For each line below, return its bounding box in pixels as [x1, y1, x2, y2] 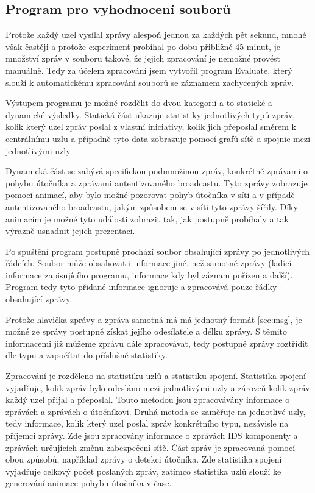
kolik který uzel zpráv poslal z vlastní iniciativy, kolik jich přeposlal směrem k [5, 120, 296, 133]
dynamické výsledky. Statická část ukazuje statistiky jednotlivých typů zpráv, [5, 108, 296, 121]
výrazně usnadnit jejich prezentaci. [5, 224, 135, 237]
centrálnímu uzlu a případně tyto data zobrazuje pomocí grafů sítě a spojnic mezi [5, 132, 311, 144]
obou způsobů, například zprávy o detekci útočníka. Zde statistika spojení [5, 453, 282, 466]
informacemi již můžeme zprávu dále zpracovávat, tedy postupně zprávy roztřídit [5, 336, 308, 349]
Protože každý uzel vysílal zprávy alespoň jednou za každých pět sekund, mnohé [5, 28, 306, 41]
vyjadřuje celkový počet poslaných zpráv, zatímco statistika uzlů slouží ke [5, 464, 281, 477]
